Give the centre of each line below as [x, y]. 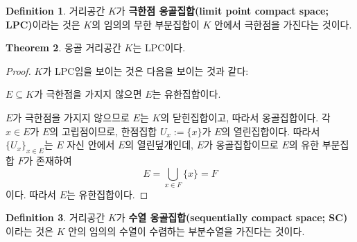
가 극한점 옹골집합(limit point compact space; [222, 10]
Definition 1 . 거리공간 [55, 10]
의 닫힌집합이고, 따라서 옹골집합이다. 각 [245, 117]
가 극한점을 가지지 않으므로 [71, 117]
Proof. [18, 70]
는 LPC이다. [159, 47]
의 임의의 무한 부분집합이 [146, 24]
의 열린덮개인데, [159, 145]
